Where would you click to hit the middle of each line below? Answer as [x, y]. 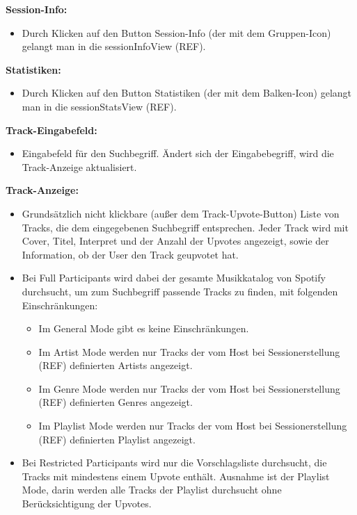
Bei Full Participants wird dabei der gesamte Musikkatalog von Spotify [174, 278]
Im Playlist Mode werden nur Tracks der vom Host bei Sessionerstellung [193, 426]
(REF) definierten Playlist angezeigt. [117, 439]
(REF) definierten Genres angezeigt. [116, 402]
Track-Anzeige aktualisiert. [79, 166]
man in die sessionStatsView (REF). [99, 106]
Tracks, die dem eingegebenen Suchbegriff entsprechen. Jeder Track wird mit [185, 227]
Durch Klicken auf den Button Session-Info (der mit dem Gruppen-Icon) [176, 32]
